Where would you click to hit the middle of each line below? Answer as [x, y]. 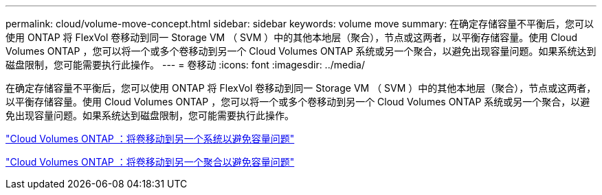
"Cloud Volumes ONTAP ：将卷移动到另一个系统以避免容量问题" [150, 139]
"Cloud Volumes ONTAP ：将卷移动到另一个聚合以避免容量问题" [150, 162]
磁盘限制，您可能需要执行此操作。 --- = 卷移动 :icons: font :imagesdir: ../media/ [186, 65]
